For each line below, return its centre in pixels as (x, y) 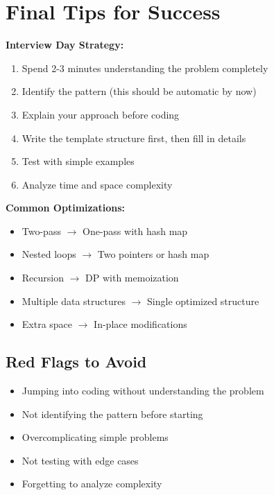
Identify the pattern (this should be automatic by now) (139, 91)
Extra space (47, 324)
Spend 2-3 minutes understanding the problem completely (145, 68)
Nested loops (49, 254)
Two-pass (41, 231)
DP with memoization (132, 278)
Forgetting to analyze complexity (92, 484)
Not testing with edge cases (80, 460)
